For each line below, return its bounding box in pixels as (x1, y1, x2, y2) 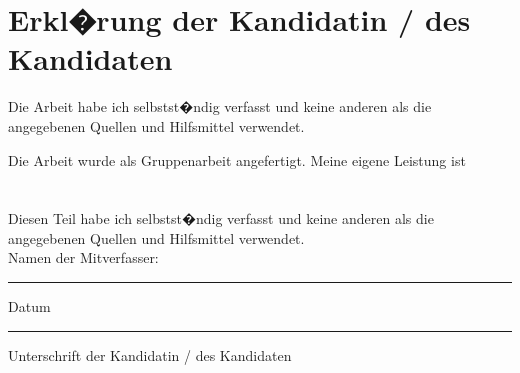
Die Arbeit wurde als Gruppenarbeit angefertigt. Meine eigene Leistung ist (8, 149, 466, 170)
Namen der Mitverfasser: (8, 247, 159, 268)
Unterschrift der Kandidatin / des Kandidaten (8, 344, 292, 365)
